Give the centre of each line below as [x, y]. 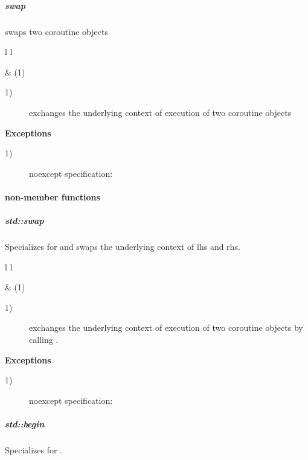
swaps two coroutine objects [56, 31]
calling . [44, 340]
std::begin [25, 424]
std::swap [24, 221]
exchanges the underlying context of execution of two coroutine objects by [166, 327]
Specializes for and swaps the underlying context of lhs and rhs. [123, 247]
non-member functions [53, 196]
